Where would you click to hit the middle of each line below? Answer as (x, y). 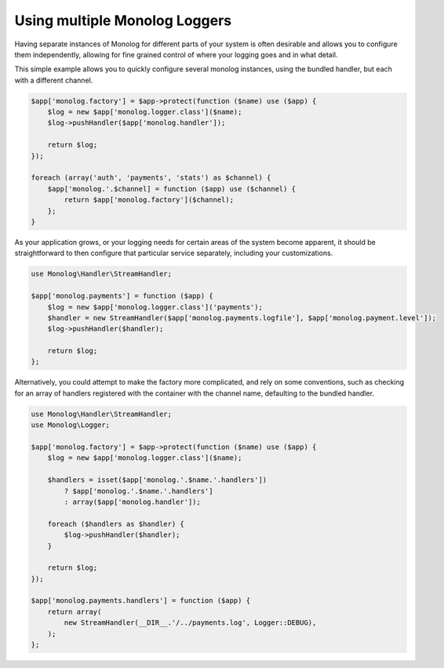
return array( (75, 611)
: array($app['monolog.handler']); (133, 502)
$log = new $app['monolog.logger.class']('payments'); (155, 307)
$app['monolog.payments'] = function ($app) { (122, 296)
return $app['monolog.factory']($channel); (149, 200)
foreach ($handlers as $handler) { (116, 524)
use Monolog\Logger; (70, 425)
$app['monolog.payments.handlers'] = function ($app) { (141, 601)
